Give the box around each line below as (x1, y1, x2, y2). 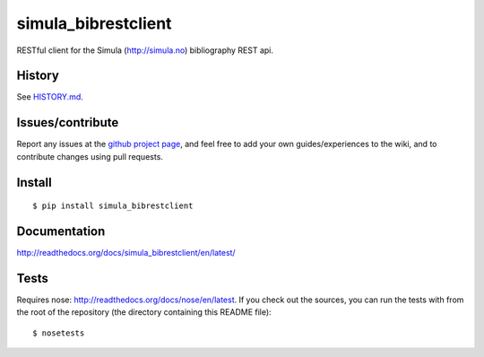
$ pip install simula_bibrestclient (32, 201, 194, 211)
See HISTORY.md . (16, 91, 84, 102)
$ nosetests (32, 327, 85, 338)
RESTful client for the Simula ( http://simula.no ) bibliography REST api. (16, 45, 273, 56)
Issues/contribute (16, 115, 119, 130)
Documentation (16, 223, 106, 239)
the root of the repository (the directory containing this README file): (16, 307, 272, 318)
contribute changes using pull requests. (16, 151, 163, 161)
